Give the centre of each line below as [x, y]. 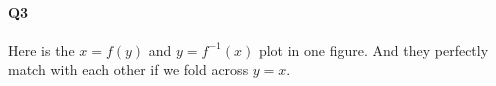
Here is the [41, 49]
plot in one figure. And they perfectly [373, 49]
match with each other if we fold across [128, 69]
